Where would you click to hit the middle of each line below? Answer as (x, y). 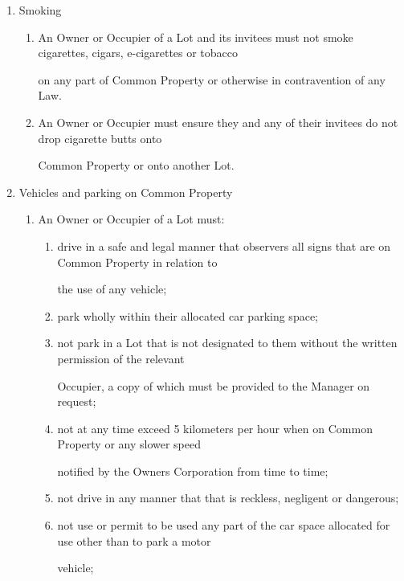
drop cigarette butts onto (100, 138)
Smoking (40, 10)
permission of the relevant (121, 358)
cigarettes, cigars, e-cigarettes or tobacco (138, 53)
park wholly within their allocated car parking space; (188, 315)
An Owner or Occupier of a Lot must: (131, 219)
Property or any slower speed (129, 444)
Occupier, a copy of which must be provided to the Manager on (214, 385)
